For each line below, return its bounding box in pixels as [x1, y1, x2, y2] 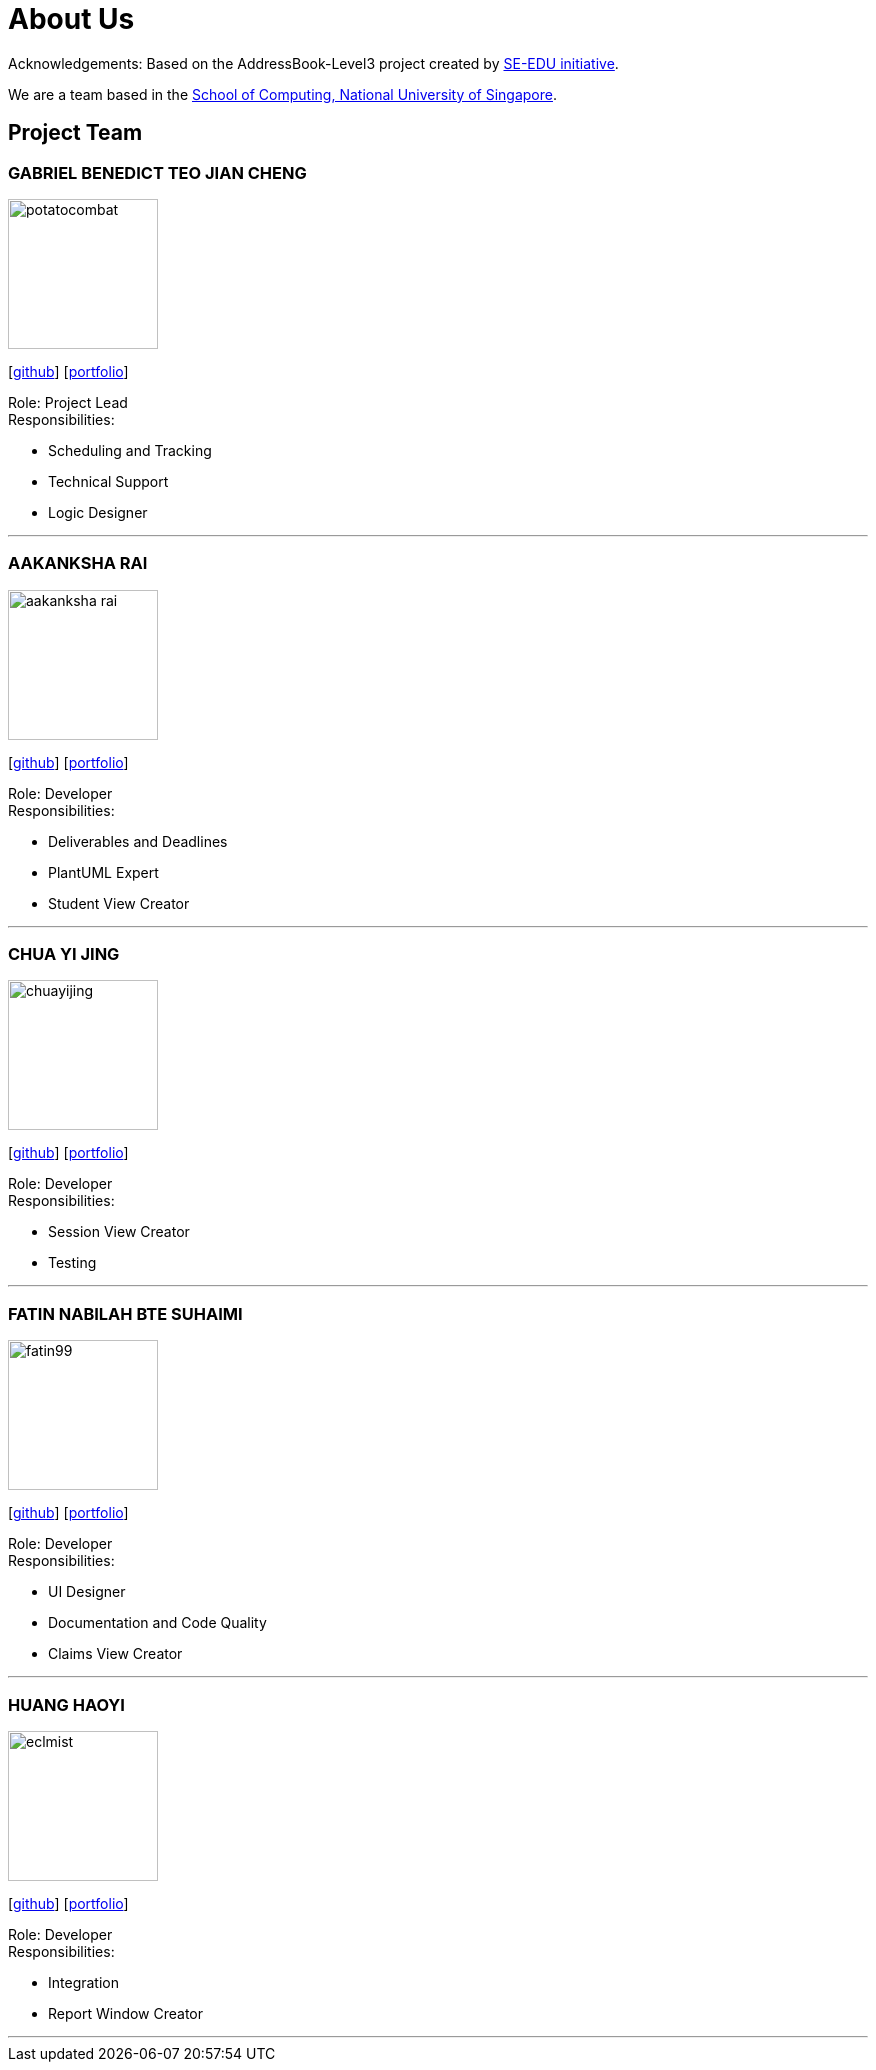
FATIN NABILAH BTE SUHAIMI [8, 1303, 243, 1324]
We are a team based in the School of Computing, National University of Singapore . [8, 85, 558, 103]
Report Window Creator [48, 2004, 204, 2022]
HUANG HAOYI [8, 1694, 125, 1715]
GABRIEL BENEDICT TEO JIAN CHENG [8, 162, 307, 183]
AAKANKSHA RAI [8, 553, 148, 574]
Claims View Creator [48, 1645, 183, 1663]
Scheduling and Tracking [48, 441, 212, 459]
